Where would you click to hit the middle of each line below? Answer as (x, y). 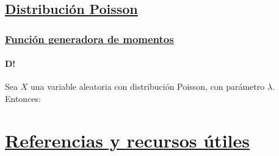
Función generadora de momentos (89, 39)
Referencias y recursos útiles (127, 140)
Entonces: (23, 99)
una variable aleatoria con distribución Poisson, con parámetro (147, 86)
